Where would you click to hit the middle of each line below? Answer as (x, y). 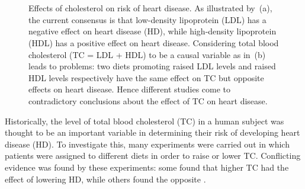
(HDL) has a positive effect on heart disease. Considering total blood (154, 42)
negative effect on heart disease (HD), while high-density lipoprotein (152, 31)
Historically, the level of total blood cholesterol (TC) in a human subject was (145, 121)
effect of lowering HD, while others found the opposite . (105, 179)
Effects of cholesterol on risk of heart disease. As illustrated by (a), (150, 8)
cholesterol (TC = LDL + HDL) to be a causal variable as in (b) (147, 54)
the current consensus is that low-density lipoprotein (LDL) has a (147, 19)
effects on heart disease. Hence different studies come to (130, 89)
